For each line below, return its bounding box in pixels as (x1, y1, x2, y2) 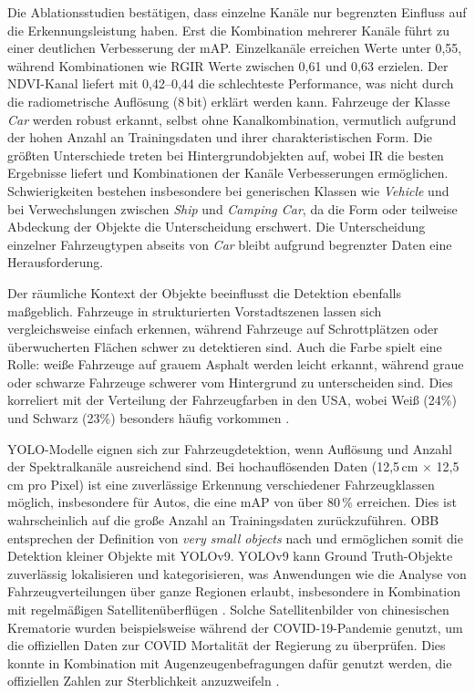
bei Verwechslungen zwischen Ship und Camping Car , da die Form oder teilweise (7, 199, 458, 218)
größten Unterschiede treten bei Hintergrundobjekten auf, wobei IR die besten (7, 145, 444, 164)
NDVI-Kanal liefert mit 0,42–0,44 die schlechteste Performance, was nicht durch (7, 74, 454, 93)
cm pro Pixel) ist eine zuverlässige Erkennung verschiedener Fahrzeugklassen (7, 474, 435, 493)
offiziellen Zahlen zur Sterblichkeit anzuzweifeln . (7, 671, 280, 690)
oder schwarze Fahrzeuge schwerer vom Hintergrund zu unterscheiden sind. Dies (7, 372, 453, 391)
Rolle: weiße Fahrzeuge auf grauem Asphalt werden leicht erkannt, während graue (7, 355, 464, 374)
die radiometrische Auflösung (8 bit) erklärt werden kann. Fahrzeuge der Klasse (7, 91, 450, 110)
